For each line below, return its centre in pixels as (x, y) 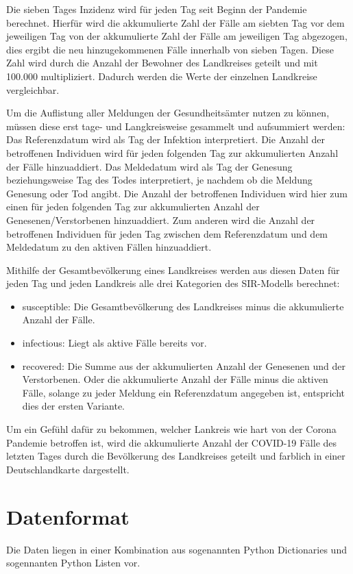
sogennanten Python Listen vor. (73, 563)
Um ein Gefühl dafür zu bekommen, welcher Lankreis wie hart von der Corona (171, 429)
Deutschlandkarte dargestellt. (68, 469)
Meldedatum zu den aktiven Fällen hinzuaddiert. (109, 247)
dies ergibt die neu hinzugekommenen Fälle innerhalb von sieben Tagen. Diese (170, 49)
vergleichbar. (33, 89)
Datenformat (68, 516)
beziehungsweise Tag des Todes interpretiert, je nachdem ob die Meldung (159, 180)
